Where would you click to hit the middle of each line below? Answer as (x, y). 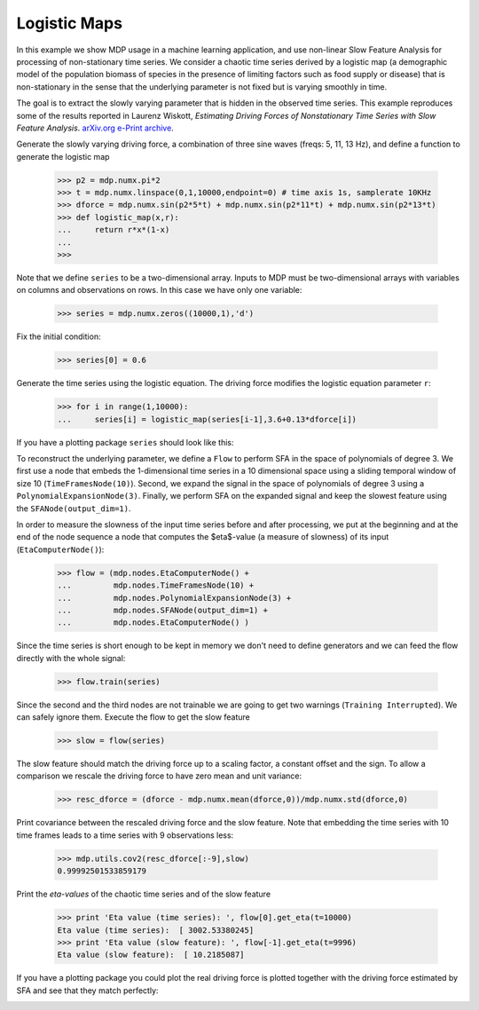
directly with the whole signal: (71, 658)
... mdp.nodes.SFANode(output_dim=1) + (162, 610)
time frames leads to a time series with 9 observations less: (125, 835)
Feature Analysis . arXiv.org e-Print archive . (95, 128)
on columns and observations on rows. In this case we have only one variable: (159, 290)
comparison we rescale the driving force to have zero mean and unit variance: (159, 776)
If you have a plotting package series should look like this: (125, 442)
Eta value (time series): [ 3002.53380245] (156, 930)
